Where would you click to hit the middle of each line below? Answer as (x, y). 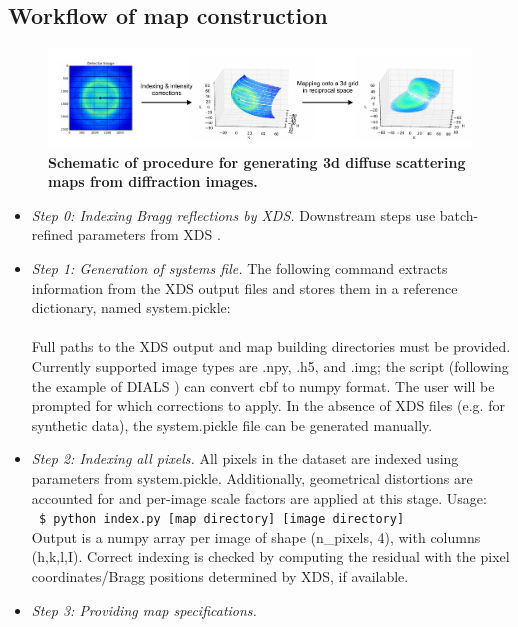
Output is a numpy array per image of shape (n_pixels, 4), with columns (256, 536)
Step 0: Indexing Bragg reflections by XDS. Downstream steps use (233, 214)
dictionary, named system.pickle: (131, 307)
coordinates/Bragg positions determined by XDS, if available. (220, 576)
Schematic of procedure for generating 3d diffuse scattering (257, 161)
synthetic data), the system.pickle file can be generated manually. (232, 424)
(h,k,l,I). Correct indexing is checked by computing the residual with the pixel (270, 556)
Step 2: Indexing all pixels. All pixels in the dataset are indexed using (245, 458)
